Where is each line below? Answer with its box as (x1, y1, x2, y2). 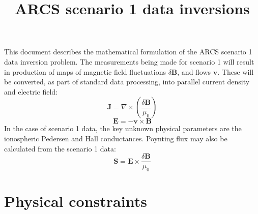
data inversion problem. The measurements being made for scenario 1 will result (4, 56, 254, 67)
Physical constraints (4, 191, 147, 211)
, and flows (177, 66, 211, 77)
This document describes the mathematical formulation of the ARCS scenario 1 (4, 46, 252, 57)
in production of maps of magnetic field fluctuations (4, 66, 166, 77)
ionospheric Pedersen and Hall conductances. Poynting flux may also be (4, 133, 227, 143)
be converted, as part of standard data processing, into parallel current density (4, 76, 250, 87)
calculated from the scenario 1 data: (4, 143, 116, 154)
